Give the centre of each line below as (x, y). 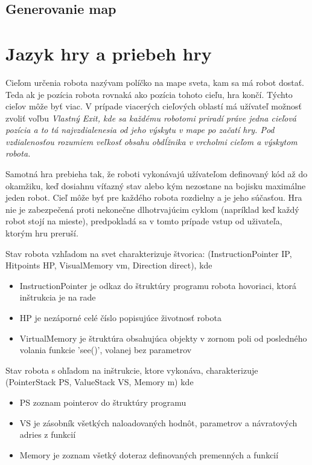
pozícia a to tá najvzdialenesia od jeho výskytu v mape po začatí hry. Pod (140, 130)
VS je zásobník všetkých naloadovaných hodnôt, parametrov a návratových (158, 422)
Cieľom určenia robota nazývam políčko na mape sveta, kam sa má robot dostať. (155, 82)
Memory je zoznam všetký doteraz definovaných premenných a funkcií (149, 454)
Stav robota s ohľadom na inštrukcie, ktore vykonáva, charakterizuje (132, 370)
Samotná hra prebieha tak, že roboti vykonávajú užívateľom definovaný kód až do (157, 174)
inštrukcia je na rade (58, 297)
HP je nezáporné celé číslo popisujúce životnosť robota (120, 317)
